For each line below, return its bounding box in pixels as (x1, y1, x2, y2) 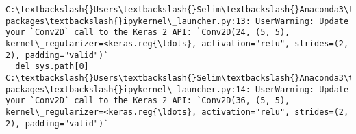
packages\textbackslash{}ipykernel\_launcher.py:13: (5, 16, 251, 26)
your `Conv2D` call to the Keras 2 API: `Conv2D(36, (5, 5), (5, 96, 290, 106)
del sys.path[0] (15, 62, 89, 72)
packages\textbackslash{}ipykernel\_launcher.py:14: (5, 84, 251, 94)
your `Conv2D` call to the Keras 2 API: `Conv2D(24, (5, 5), (5, 27, 290, 38)
